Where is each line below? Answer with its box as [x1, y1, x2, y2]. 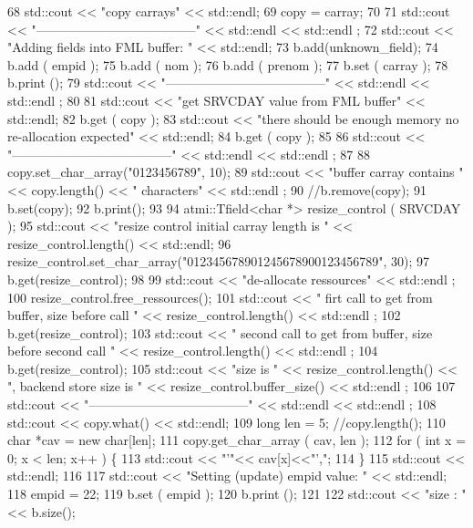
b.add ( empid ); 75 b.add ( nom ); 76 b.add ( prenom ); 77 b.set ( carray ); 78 [7, 55, 448, 74]
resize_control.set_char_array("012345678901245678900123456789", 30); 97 [7, 252, 430, 271]
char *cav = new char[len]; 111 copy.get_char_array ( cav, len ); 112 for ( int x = [7, 430, 467, 450]
